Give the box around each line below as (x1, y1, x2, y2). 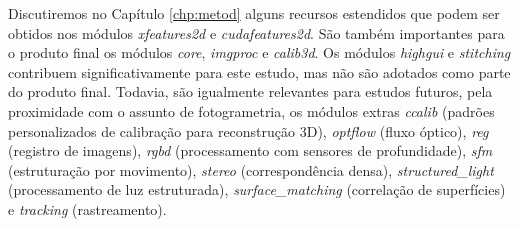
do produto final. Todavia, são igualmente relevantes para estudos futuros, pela (8, 81, 493, 102)
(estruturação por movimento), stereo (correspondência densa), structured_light (8, 159, 494, 180)
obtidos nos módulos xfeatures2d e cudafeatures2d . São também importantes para (8, 22, 505, 43)
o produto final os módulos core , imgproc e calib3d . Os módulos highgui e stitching (8, 42, 511, 63)
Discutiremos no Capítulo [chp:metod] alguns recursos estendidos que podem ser (8, 3, 500, 23)
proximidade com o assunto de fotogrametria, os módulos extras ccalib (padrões (8, 100, 495, 121)
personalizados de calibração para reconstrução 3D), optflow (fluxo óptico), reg (8, 120, 489, 141)
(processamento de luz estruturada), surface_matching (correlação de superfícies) (8, 179, 506, 200)
